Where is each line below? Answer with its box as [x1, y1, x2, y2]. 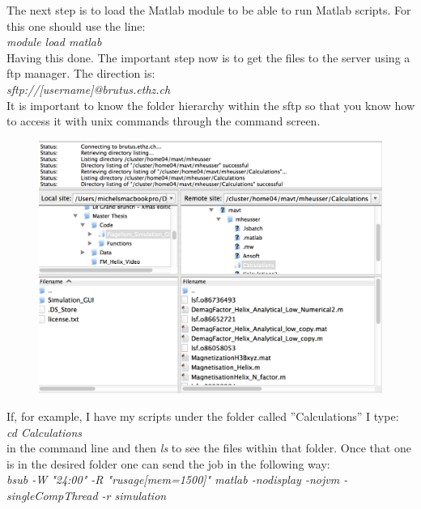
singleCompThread [6, 486, 98, 503]
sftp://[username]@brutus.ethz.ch [6, 80, 171, 97]
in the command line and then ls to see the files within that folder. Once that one [6, 439, 411, 456]
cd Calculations [6, 423, 83, 440]
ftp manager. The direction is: [6, 65, 155, 82]
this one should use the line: [6, 17, 146, 34]
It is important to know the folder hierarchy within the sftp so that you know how [6, 96, 415, 113]
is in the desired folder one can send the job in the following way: [6, 455, 330, 472]
